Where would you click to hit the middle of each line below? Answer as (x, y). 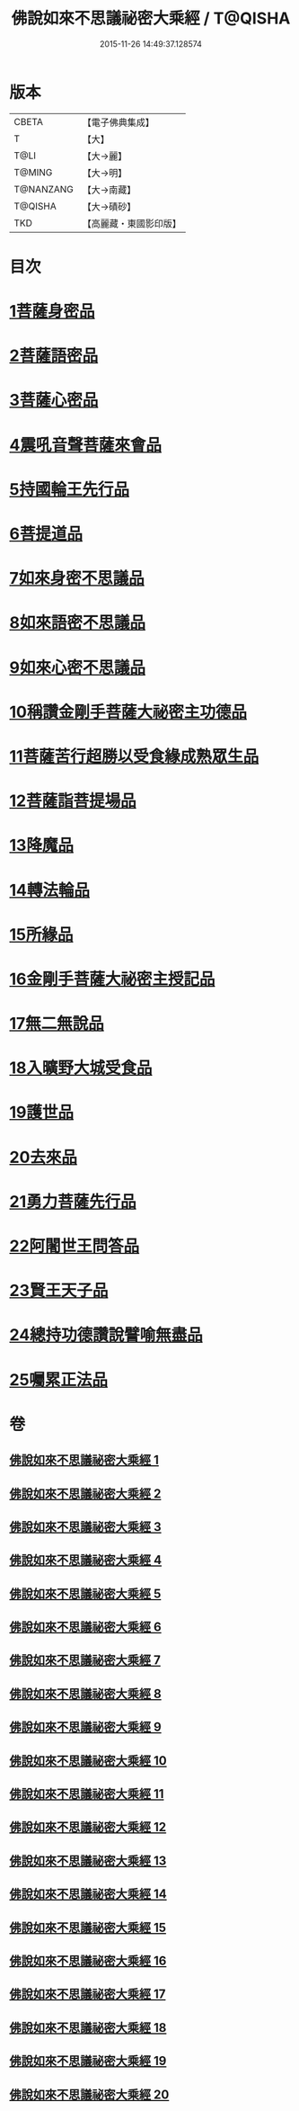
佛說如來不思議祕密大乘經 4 (86, 1560)
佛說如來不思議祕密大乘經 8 (85, 1693)
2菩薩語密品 (54, 356)
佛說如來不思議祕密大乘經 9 (85, 1727)
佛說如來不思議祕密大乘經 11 (87, 1794)
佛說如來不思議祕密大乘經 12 (88, 1827)
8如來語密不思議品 (78, 623)
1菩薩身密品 (53, 312)
